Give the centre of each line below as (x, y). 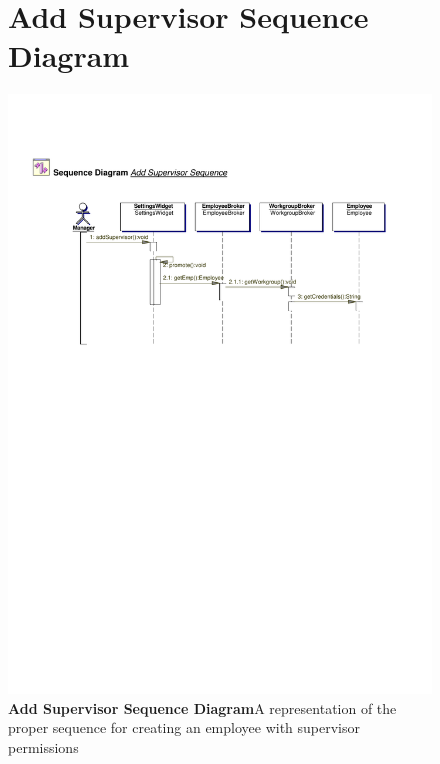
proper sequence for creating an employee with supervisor (184, 727)
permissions (43, 747)
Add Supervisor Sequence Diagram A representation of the (202, 707)
